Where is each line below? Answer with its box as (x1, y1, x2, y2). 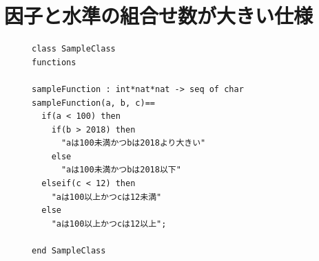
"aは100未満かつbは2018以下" (61, 165, 181, 175)
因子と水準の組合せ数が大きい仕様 (4, 1, 313, 30)
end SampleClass (32, 246, 106, 256)
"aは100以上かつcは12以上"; (51, 218, 167, 229)
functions (32, 57, 76, 67)
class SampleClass (32, 44, 116, 54)
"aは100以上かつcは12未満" (51, 192, 162, 202)
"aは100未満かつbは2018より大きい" (61, 138, 206, 148)
